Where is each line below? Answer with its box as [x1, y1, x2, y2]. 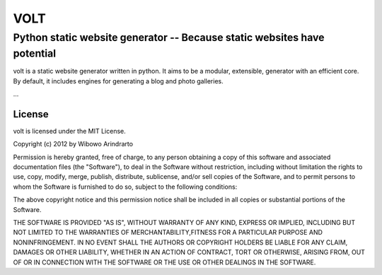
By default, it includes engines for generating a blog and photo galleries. [13, 76, 224, 85]
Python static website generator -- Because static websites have [13, 31, 325, 44]
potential [13, 47, 57, 60]
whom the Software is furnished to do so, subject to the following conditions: [13, 182, 238, 191]
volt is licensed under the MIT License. [13, 127, 127, 135]
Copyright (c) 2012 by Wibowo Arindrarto [13, 140, 134, 148]
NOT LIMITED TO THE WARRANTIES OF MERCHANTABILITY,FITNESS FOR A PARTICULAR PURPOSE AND [13, 228, 323, 237]
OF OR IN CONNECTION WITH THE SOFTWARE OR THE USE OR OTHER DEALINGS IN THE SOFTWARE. [13, 258, 316, 267]
